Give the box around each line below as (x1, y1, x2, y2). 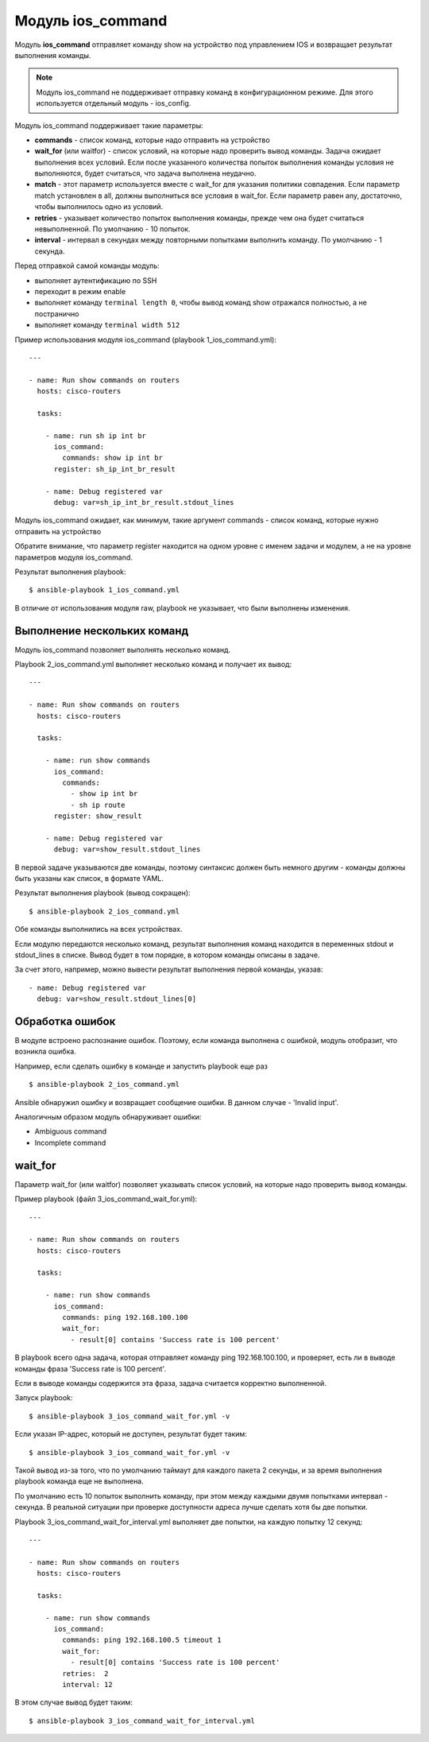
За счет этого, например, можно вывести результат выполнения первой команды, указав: (14, 964, 323, 974)
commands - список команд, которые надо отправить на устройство (34, 135, 270, 145)
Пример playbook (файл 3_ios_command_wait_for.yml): (14, 1194, 198, 1204)
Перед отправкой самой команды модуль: (14, 261, 160, 270)
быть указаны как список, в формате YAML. (14, 874, 164, 883)
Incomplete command (34, 1138, 106, 1147)
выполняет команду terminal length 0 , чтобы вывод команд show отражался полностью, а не (34, 298, 367, 308)
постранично (34, 308, 79, 318)
